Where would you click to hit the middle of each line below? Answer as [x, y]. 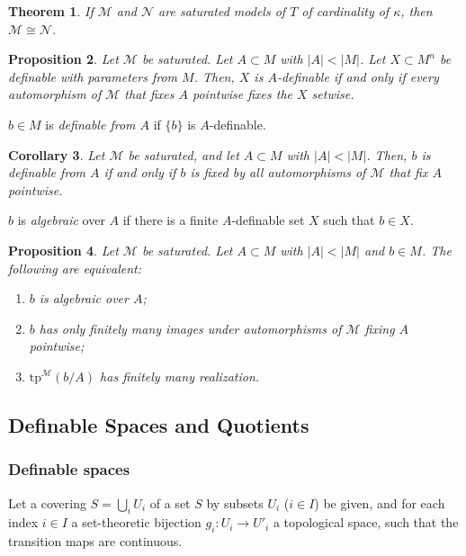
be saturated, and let [184, 154]
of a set [170, 502]
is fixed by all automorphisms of [278, 172]
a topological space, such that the [366, 522]
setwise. [333, 94]
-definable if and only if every [358, 76]
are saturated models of [222, 11]
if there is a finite [170, 220]
